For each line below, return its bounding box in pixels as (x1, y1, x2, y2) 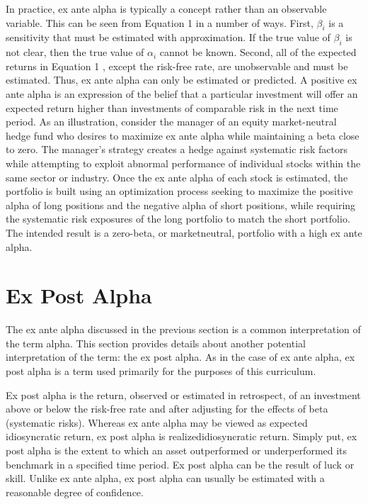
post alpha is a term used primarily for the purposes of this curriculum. (6, 364, 316, 378)
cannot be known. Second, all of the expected (159, 45, 357, 60)
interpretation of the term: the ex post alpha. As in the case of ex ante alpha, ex (6, 349, 355, 364)
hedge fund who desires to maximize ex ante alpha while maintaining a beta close (6, 128, 360, 142)
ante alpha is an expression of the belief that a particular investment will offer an (6, 86, 358, 101)
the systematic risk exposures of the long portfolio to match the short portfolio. (6, 211, 350, 226)
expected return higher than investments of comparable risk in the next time (6, 100, 338, 115)
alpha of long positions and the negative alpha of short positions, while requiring (6, 197, 356, 212)
